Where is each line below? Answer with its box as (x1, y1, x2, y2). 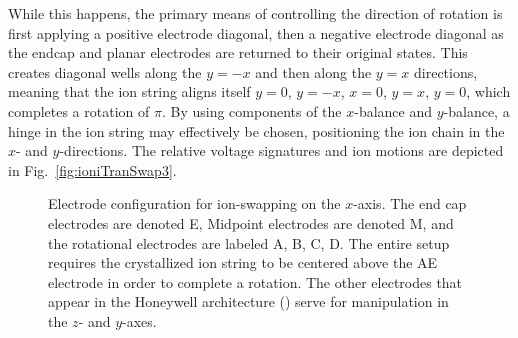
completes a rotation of (8, 100, 150, 121)
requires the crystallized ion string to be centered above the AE (48, 252, 438, 273)
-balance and (354, 100, 433, 121)
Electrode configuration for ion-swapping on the (48, 193, 341, 214)
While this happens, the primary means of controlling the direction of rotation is (8, 3, 503, 23)
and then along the (255, 61, 372, 82)
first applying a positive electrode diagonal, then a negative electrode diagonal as (8, 22, 504, 43)
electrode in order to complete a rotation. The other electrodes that (48, 271, 463, 292)
